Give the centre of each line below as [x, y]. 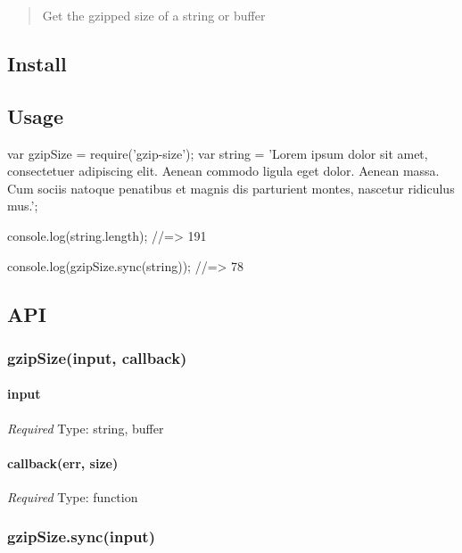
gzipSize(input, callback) [97, 357]
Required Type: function [73, 496]
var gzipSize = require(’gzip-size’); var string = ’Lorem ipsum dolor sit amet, [218, 153]
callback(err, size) [63, 462]
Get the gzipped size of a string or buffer [154, 15]
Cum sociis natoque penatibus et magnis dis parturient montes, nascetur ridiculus [231, 188]
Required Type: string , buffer [86, 428]
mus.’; [23, 206]
